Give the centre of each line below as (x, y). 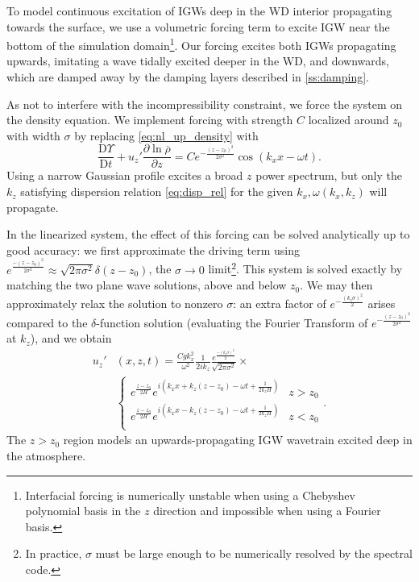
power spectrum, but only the (329, 175)
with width (33, 135)
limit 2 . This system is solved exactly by (305, 268)
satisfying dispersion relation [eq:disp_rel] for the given (157, 191)
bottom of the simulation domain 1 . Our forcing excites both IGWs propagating (201, 44)
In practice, (54, 553)
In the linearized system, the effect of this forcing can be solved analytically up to (208, 234)
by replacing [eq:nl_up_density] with (166, 135)
